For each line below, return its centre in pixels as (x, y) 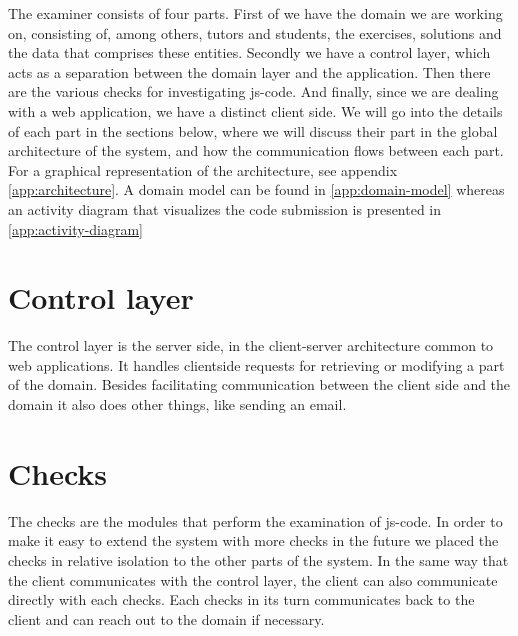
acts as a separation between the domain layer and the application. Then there (249, 71)
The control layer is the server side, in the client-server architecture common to (251, 345)
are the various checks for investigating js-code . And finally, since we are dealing (253, 91)
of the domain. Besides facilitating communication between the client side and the (259, 384)
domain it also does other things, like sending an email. (177, 404)
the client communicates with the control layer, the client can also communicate (253, 579)
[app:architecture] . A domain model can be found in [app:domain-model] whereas (256, 189)
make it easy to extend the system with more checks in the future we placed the (253, 540)
